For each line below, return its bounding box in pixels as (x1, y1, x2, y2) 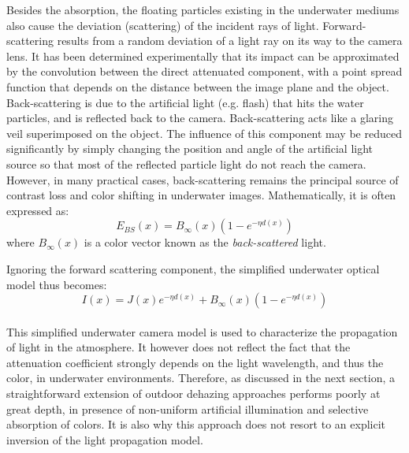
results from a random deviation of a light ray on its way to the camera (57, 32, 403, 49)
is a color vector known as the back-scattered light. (84, 234, 326, 251)
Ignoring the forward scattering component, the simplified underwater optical (6, 260, 380, 277)
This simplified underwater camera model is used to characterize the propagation (6, 323, 398, 340)
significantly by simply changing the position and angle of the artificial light (6, 140, 374, 157)
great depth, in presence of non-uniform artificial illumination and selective (6, 400, 369, 417)
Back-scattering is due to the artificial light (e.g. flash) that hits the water (6, 94, 364, 110)
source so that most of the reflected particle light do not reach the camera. (6, 155, 366, 172)
